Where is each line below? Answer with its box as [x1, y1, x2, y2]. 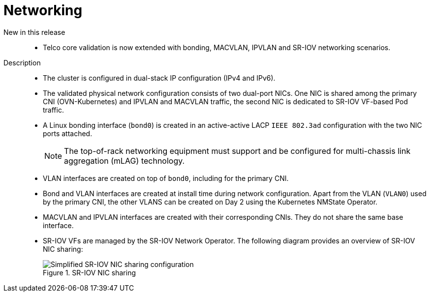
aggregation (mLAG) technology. [64, 155, 185, 166]
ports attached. [43, 129, 92, 138]
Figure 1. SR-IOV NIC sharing [43, 268, 136, 277]
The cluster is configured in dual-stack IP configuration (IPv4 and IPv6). [43, 73, 276, 82]
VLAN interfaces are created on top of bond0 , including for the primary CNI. [43, 174, 289, 182]
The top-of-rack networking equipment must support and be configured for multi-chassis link [64, 146, 411, 156]
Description [3, 58, 41, 67]
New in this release [3, 28, 65, 36]
